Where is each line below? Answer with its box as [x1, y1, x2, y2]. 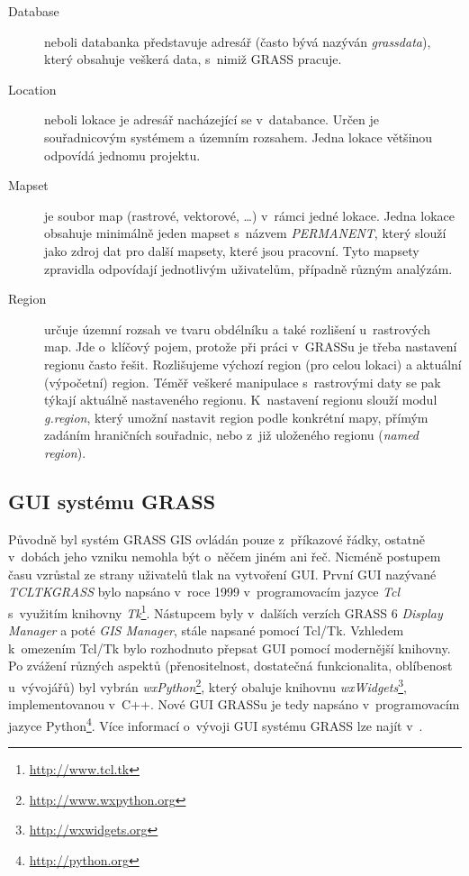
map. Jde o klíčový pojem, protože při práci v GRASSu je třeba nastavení [44, 337, 457, 356]
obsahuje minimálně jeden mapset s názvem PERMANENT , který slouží [44, 224, 446, 242]
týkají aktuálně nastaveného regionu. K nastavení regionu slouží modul [44, 390, 437, 409]
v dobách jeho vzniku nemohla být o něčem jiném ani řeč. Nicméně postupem [8, 547, 441, 566]
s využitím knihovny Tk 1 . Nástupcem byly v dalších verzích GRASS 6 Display [8, 601, 443, 622]
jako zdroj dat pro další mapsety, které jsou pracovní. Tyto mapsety [44, 241, 419, 260]
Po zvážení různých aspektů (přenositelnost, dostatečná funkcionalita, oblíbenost [8, 656, 453, 675]
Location [8, 79, 57, 98]
